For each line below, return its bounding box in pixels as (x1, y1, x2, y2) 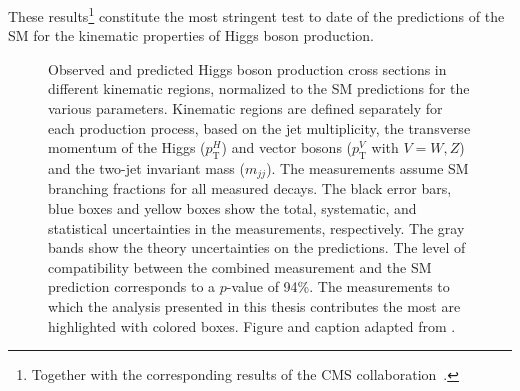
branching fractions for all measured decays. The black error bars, (48, 178, 452, 199)
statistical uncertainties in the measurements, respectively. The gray (48, 217, 465, 238)
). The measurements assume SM (266, 158, 469, 179)
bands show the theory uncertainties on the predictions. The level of (48, 237, 466, 258)
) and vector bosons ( (221, 137, 353, 158)
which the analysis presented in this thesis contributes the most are (48, 296, 461, 317)
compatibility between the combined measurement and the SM (48, 256, 432, 277)
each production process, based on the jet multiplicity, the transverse (48, 117, 471, 138)
